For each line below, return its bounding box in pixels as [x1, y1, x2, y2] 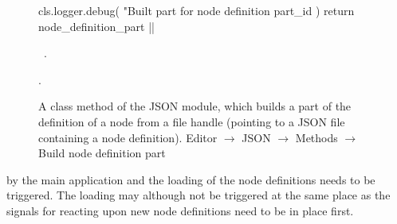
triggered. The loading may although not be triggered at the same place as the [6, 187, 391, 203]
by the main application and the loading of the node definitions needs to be [6, 171, 375, 187]
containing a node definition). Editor [38, 129, 218, 145]
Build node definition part [38, 145, 166, 161]
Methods [295, 129, 338, 145]
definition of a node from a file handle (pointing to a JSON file [38, 113, 345, 129]
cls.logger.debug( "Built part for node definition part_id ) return [38, 2, 355, 18]
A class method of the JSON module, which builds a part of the [38, 98, 352, 114]
